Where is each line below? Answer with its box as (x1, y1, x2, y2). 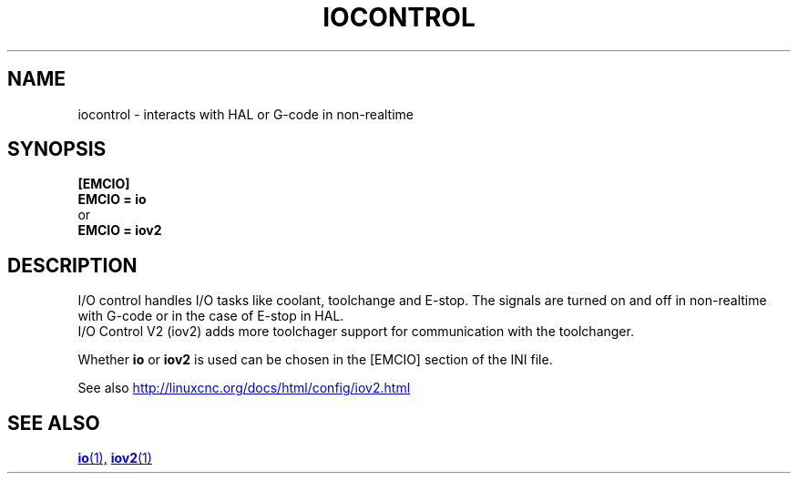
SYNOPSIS (7, 138, 107, 161)
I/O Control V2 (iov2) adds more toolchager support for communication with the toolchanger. (77, 323, 634, 340)
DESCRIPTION (7, 253, 138, 277)
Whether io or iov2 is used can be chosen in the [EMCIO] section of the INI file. (77, 352, 553, 368)
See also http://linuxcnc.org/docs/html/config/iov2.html (77, 380, 411, 396)
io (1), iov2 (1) (77, 450, 152, 466)
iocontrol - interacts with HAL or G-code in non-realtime (77, 106, 414, 122)
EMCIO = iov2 (77, 222, 162, 239)
